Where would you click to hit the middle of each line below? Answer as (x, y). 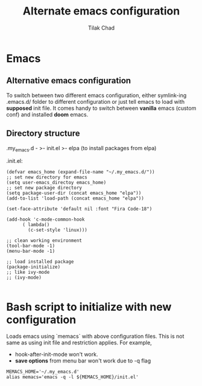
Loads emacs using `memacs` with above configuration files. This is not (95, 337)
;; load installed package (40, 262)
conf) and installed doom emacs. (47, 114)
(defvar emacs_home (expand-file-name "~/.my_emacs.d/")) (80, 172)
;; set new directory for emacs (47, 177)
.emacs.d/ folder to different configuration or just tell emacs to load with (96, 101)
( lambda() (36, 225)
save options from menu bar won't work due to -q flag (83, 361)
